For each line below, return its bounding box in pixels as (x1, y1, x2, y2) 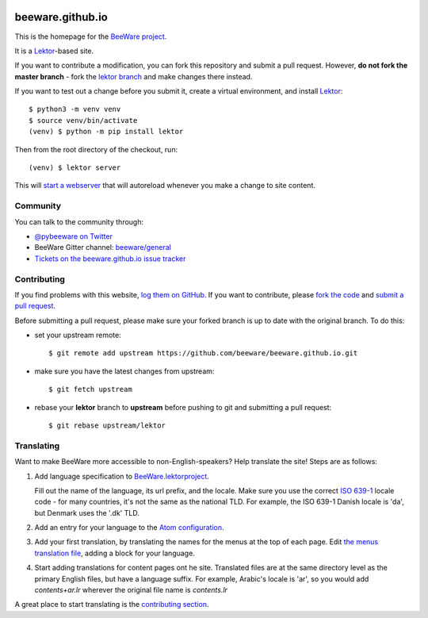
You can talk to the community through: (14, 217, 144, 226)
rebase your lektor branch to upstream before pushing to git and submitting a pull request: (34, 402, 332, 412)
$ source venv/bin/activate (29, 116, 138, 125)
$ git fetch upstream (48, 385, 132, 394)
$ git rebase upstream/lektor (48, 421, 166, 430)
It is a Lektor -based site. (14, 46, 94, 56)
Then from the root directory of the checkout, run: (14, 144, 178, 154)
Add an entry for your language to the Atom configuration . (34, 523, 224, 532)
